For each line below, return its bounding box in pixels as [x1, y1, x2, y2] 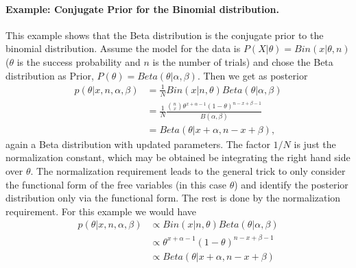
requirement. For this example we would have [5, 204, 197, 218]
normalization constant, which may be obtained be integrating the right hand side [5, 150, 351, 165]
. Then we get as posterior [197, 68, 308, 82]
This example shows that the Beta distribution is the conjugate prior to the [5, 27, 324, 42]
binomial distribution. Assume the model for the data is [5, 41, 241, 56]
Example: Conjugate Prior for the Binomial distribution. [5, 1, 280, 16]
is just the [294, 136, 336, 151]
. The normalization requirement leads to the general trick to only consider [30, 163, 346, 178]
